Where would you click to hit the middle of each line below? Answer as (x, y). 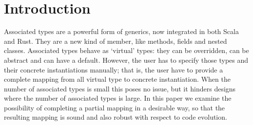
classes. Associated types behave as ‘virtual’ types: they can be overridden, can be (126, 50)
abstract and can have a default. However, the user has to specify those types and (126, 60)
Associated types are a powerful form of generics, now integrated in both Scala (121, 31)
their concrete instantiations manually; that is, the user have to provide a (114, 69)
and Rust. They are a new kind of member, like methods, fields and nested (116, 41)
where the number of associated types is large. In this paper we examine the (118, 98)
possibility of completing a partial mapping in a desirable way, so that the (115, 107)
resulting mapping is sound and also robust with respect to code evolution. (116, 117)
